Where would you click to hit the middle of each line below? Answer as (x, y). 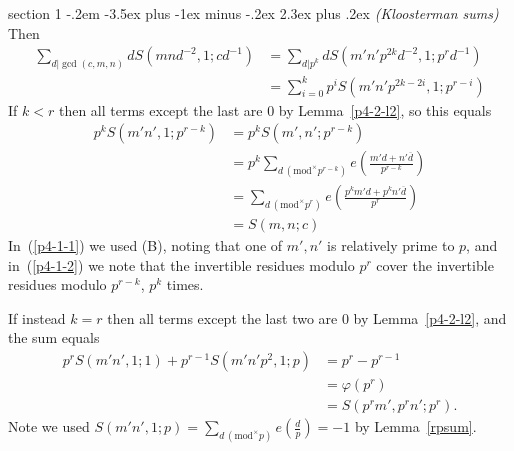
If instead (37, 317)
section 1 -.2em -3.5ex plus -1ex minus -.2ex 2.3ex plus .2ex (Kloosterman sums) (253, 13)
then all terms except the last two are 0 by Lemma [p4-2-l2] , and (307, 317)
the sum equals (54, 337)
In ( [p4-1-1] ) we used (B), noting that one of (145, 245)
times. (185, 284)
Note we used (49, 426)
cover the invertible (435, 264)
